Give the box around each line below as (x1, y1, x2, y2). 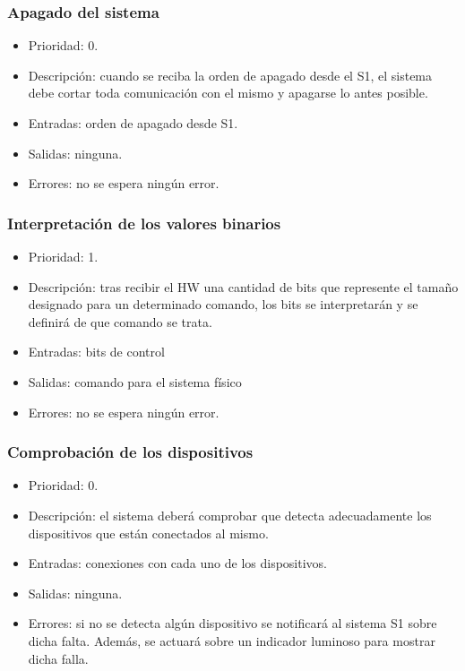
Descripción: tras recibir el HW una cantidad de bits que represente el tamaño (28, 277, 459, 296)
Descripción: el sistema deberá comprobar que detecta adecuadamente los (28, 505, 432, 524)
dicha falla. (28, 649, 89, 667)
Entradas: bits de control (28, 342, 165, 361)
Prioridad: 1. (28, 247, 99, 265)
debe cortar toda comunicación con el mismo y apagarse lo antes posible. (28, 83, 428, 102)
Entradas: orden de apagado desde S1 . (28, 114, 238, 132)
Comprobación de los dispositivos (7, 441, 254, 463)
